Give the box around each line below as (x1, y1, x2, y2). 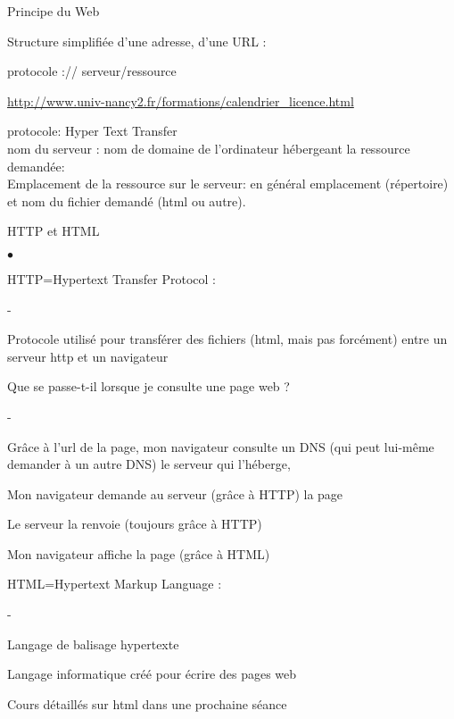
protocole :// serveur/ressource (7, 62, 177, 80)
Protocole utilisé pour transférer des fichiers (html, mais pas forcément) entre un (7, 330, 448, 348)
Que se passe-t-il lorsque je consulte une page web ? (7, 377, 290, 396)
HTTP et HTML (7, 222, 100, 240)
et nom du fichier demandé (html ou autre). (7, 191, 246, 210)
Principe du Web (7, 2, 100, 20)
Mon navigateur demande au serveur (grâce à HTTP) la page (7, 484, 343, 503)
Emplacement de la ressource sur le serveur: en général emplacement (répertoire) (7, 174, 449, 193)
